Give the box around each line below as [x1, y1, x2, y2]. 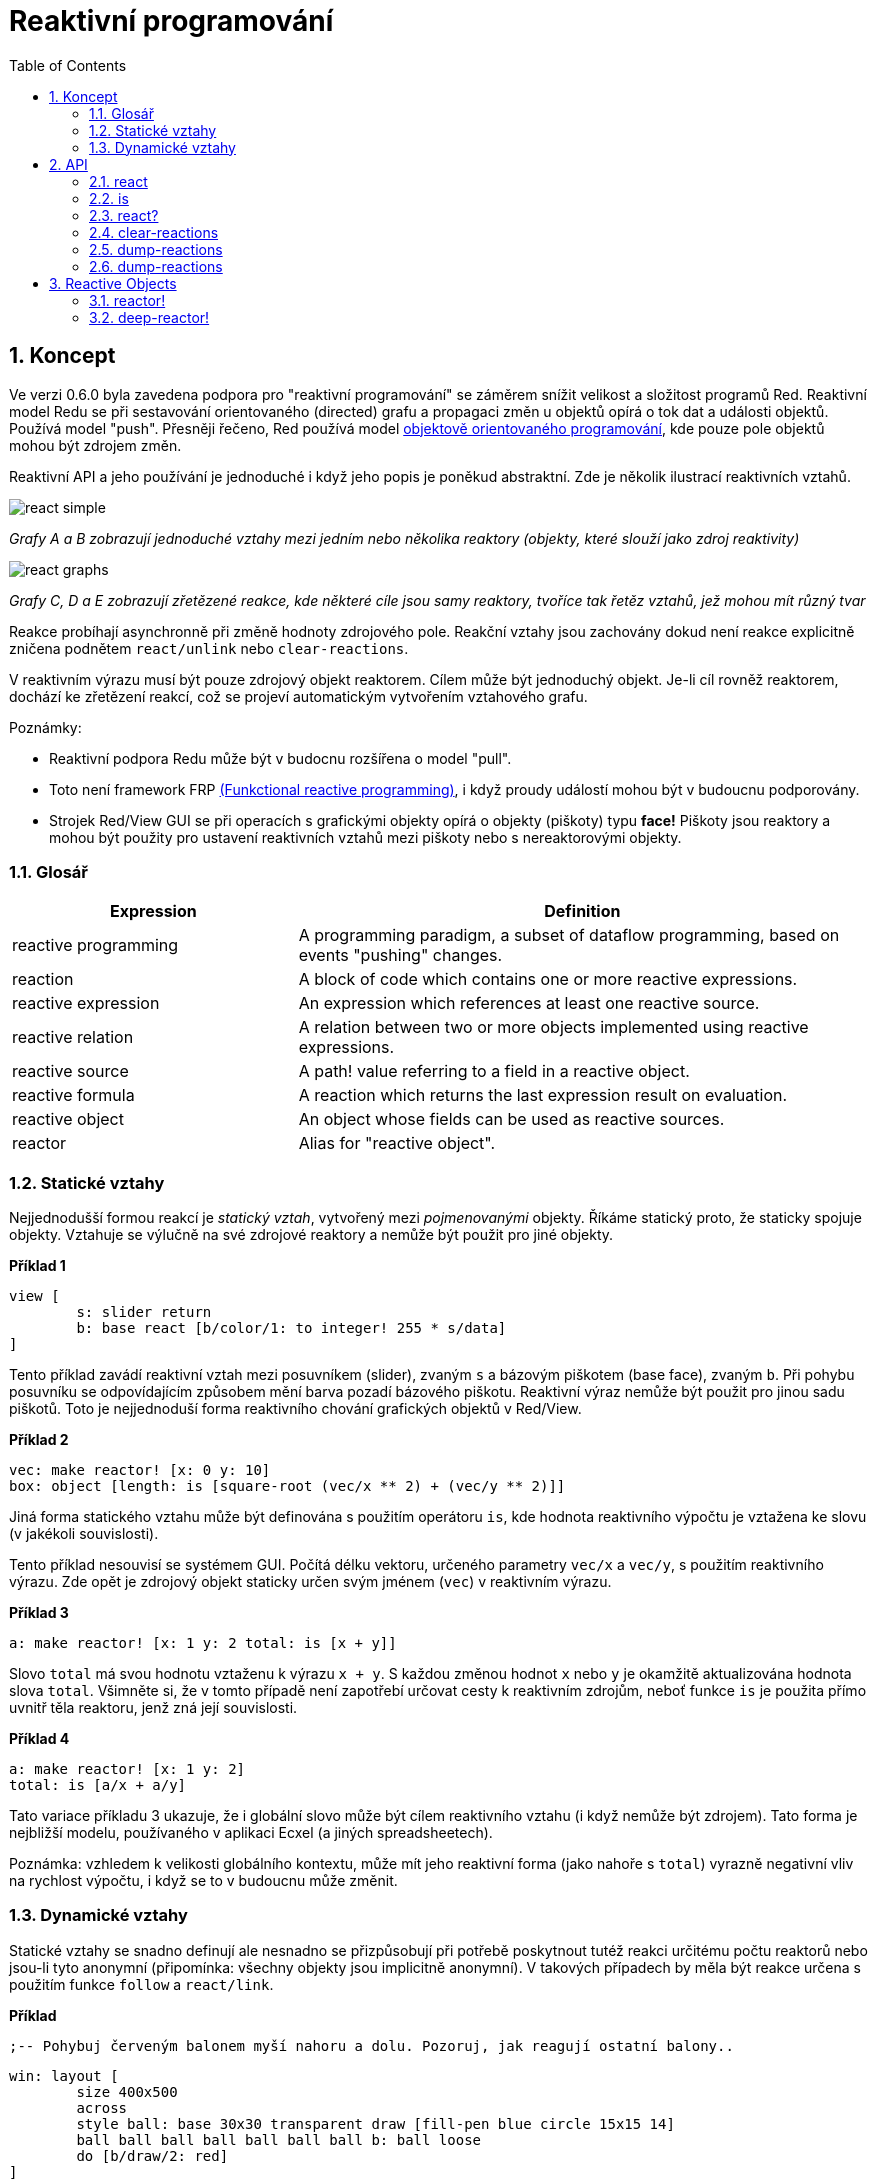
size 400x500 [76, 2083, 178, 2100]
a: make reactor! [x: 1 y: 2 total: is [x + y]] [9, 1635, 397, 1652]
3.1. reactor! [89, 291, 166, 309]
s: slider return [76, 1304, 212, 1321]
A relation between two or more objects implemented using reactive [298, 1017, 809, 1038]
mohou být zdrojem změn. [9, 436, 182, 454]
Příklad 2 [9, 1431, 69, 1449]
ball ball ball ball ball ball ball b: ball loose [76, 2131, 482, 2148]
